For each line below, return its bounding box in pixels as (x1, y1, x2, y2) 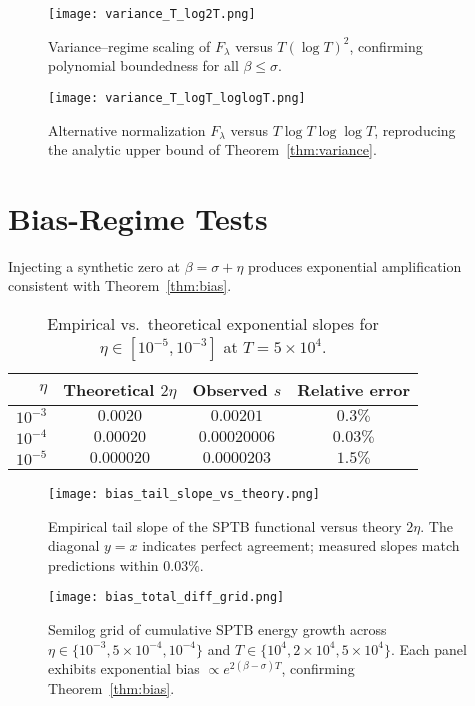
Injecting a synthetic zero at (8, 255, 180, 276)
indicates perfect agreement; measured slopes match (142, 535, 460, 556)
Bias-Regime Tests (8, 197, 268, 238)
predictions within (48, 554, 159, 575)
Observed (192, 378, 268, 401)
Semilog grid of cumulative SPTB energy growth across (48, 619, 387, 640)
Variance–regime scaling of (48, 35, 211, 56)
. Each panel (390, 638, 467, 659)
